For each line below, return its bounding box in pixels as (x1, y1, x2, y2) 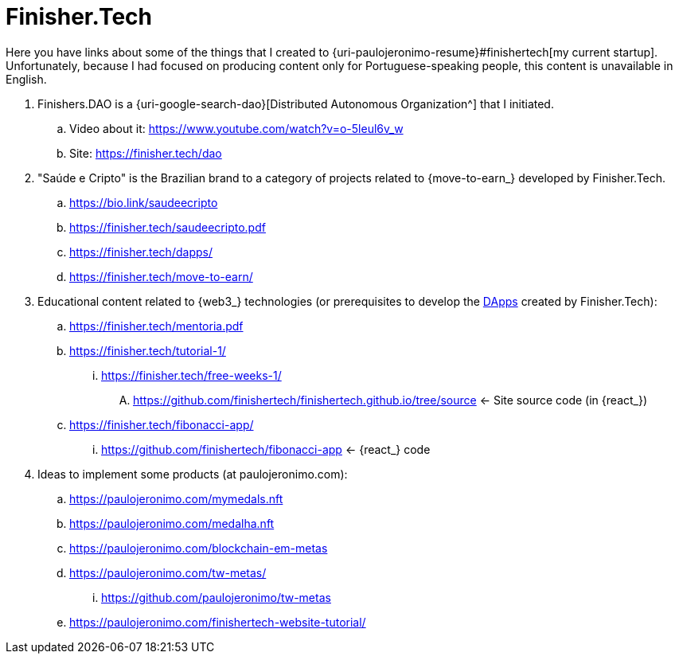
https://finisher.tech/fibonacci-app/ (69, 417, 254, 432)
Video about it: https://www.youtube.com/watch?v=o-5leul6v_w (69, 121, 404, 135)
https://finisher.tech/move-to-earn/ (69, 269, 253, 283)
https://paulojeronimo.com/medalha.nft (69, 516, 275, 530)
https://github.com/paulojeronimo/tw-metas (101, 590, 331, 604)
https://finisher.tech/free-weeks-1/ (101, 368, 282, 382)
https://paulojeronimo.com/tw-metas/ (69, 565, 267, 580)
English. (6, 72, 47, 86)
